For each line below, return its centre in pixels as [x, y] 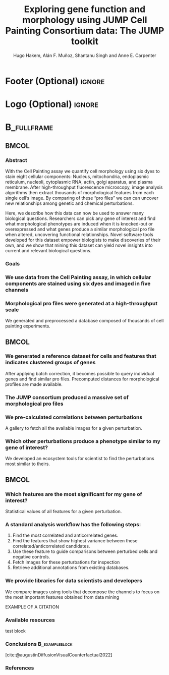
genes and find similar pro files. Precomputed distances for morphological [82, 379]
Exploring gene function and [85, 9]
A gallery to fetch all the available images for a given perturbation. [74, 428]
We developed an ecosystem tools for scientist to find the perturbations [80, 459]
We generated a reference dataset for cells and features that [81, 356]
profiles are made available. [34, 384]
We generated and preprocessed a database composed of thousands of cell [84, 321]
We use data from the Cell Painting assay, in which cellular [78, 277]
